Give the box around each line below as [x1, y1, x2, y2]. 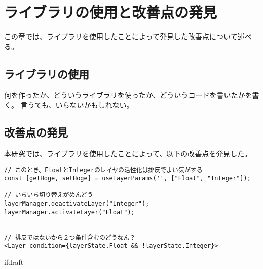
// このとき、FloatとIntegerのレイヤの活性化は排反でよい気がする [4, 166, 203, 174]
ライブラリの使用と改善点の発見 [4, 2, 217, 22]
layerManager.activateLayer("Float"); [4, 208, 135, 216]
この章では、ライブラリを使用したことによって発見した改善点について [4, 31, 238, 42]
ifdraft [4, 257, 24, 267]
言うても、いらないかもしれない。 [20, 99, 134, 110]
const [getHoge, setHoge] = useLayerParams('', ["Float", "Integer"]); [4, 175, 251, 182]
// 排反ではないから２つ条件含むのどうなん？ [4, 233, 136, 241]
